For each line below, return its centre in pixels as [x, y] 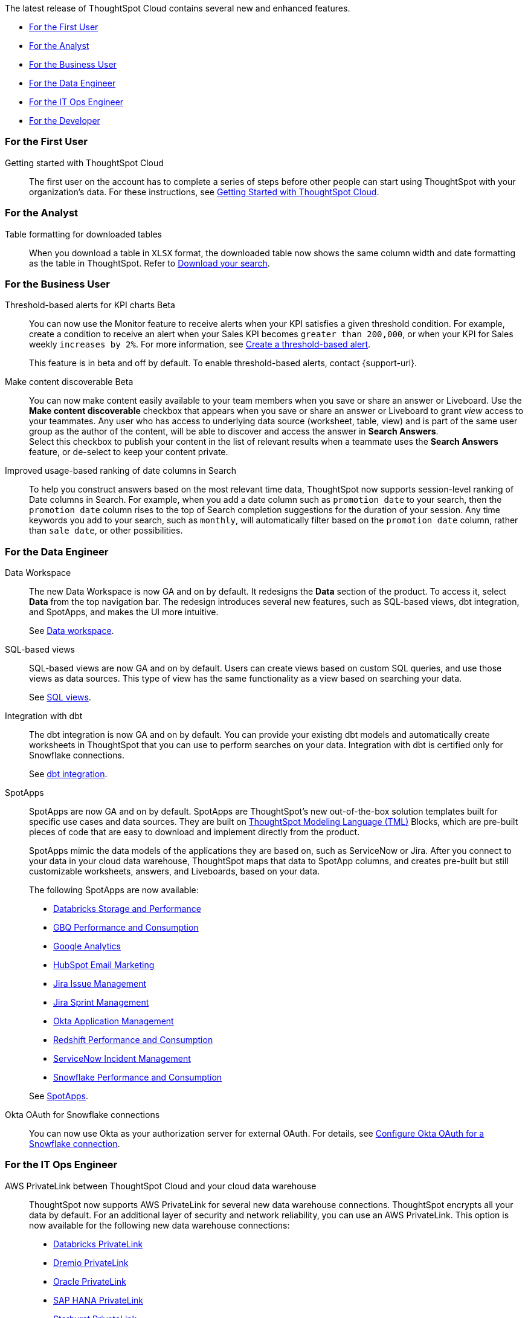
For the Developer [65, 121]
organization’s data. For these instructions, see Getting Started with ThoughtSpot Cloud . [204, 192]
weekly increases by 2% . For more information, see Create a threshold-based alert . [200, 344]
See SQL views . [60, 697]
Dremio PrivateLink [91, 1262]
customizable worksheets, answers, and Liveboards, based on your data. [175, 871]
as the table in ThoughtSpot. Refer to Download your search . [150, 263]
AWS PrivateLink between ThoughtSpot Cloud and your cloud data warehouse [161, 1186]
